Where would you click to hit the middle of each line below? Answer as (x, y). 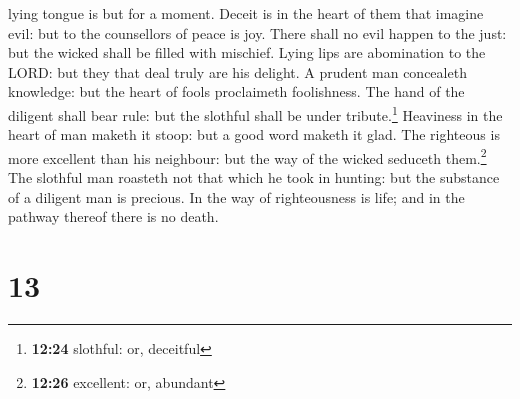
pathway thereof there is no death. (113, 216)
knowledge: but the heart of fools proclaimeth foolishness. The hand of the (236, 91)
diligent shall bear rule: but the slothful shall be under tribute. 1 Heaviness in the (255, 113)
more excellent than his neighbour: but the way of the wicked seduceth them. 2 (247, 156)
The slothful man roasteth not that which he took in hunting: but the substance (254, 177)
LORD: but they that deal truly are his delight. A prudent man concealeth (237, 71)
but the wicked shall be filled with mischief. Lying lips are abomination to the (247, 52)
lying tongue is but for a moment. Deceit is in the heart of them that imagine (246, 13)
